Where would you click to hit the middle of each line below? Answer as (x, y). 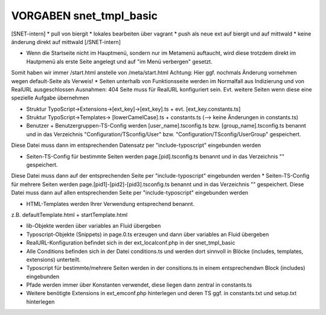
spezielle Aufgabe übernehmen (50, 98)
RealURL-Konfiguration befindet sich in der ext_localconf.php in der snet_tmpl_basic (131, 243)
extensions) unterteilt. (53, 260)
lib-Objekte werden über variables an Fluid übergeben (94, 226)
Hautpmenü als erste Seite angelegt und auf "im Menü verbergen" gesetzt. (119, 61)
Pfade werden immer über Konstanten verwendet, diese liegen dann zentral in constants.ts (139, 285)
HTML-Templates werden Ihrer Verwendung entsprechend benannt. (110, 204)
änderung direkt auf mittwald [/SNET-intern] (66, 42)
